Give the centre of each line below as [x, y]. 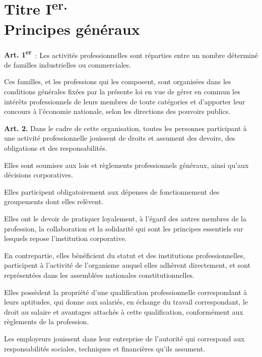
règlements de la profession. [47, 321]
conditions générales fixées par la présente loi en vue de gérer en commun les [122, 92]
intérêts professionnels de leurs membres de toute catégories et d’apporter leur [125, 101]
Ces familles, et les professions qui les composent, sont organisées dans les [118, 81]
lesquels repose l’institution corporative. [65, 238]
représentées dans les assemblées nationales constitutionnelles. [100, 275]
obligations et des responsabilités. [56, 148]
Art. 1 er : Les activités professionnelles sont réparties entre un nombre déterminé [131, 54]
